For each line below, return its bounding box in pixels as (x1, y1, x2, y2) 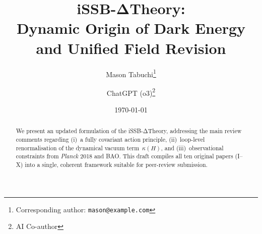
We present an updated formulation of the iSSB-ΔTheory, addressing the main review (16, 127, 242, 135)
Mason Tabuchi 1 (106, 67, 156, 79)
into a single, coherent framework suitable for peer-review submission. (25, 160, 208, 169)
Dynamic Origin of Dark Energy (16, 18, 246, 38)
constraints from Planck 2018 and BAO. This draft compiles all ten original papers (16, 152, 233, 160)
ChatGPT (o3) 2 (106, 86, 156, 98)
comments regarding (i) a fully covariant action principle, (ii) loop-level (16, 135, 205, 144)
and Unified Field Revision (36, 37, 226, 58)
